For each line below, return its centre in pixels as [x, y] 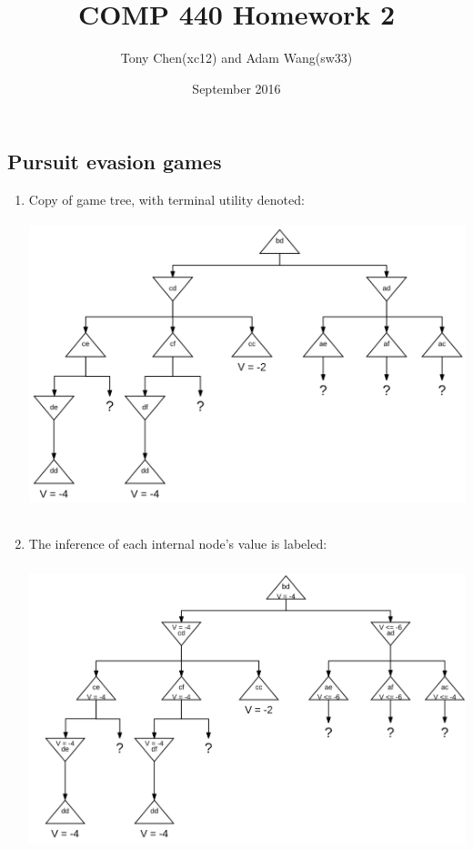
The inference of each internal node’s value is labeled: [178, 544]
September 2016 [236, 88]
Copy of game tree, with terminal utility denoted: [166, 200]
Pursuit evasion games [115, 162]
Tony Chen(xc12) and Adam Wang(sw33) [236, 58]
